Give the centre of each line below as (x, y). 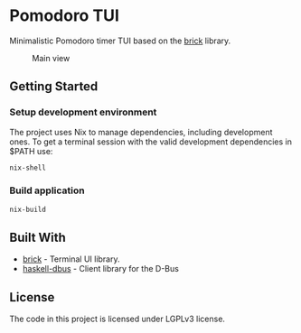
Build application (47, 190)
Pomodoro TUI (65, 16)
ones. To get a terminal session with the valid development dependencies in (150, 142)
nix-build (28, 209)
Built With (38, 238)
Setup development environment (83, 112)
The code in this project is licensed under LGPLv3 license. (118, 319)
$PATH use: (31, 151)
